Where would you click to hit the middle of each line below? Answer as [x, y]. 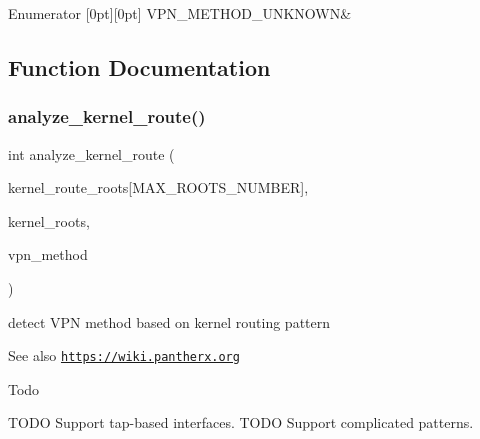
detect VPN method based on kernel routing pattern [169, 321]
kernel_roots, [49, 220]
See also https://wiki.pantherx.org [124, 355]
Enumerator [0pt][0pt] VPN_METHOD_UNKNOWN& [180, 13]
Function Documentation [139, 66]
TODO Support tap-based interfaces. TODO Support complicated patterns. [241, 422]
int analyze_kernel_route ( [91, 153]
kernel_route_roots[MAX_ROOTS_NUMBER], [158, 187]
